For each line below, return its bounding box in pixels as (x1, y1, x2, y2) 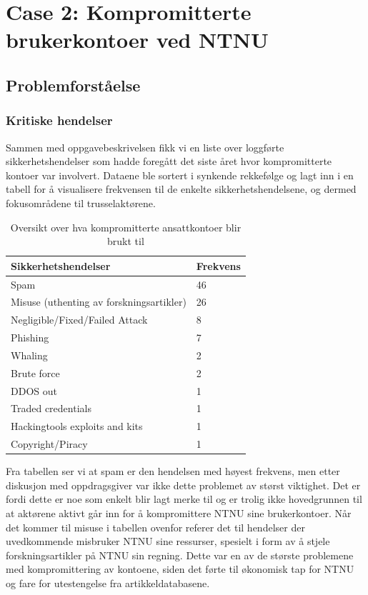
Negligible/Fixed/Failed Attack (11, 312, 148, 327)
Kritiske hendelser (6, 111, 113, 129)
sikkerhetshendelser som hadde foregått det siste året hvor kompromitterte (6, 154, 332, 169)
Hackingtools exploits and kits (11, 419, 143, 434)
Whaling (11, 347, 48, 362)
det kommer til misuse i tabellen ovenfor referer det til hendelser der (6, 519, 305, 534)
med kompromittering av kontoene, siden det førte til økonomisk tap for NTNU (6, 561, 354, 576)
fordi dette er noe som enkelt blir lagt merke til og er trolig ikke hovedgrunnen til (6, 491, 362, 506)
